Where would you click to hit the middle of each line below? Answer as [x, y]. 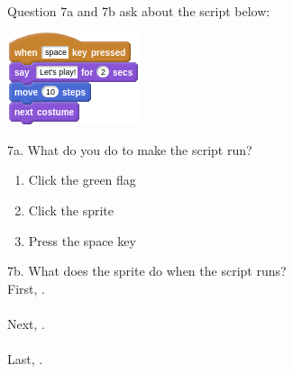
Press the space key [82, 240]
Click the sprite [71, 210]
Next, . [26, 323]
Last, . [25, 359]
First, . [26, 288]
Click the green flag [82, 180]
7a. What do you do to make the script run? [130, 149]
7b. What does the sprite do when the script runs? [147, 271]
